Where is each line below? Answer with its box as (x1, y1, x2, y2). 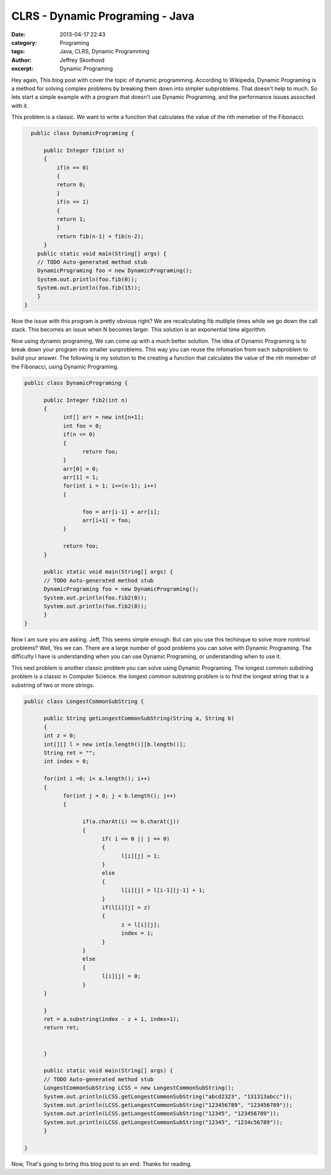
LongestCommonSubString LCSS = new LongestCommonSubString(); (44, 1084, 235, 1092)
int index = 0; (44, 758, 89, 765)
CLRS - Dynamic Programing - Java (11, 9, 195, 23)
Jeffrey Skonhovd (59, 56, 105, 64)
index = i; (121, 930, 154, 937)
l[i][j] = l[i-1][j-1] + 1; (121, 887, 205, 894)
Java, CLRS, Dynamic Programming (59, 48, 150, 55)
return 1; (56, 215, 86, 222)
